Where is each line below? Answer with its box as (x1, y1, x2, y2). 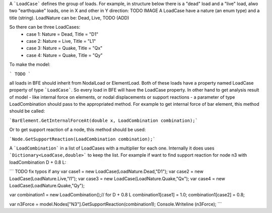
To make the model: (9, 61, 50, 67)
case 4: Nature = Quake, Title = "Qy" (26, 52, 103, 58)
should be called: (9, 108, 45, 114)
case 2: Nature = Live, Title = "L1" (26, 38, 96, 44)
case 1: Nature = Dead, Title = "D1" (26, 31, 99, 37)
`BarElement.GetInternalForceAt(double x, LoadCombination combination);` (9, 117, 198, 123)
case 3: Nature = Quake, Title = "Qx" (26, 45, 103, 51)
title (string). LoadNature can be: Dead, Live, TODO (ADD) (9, 15, 129, 21)
